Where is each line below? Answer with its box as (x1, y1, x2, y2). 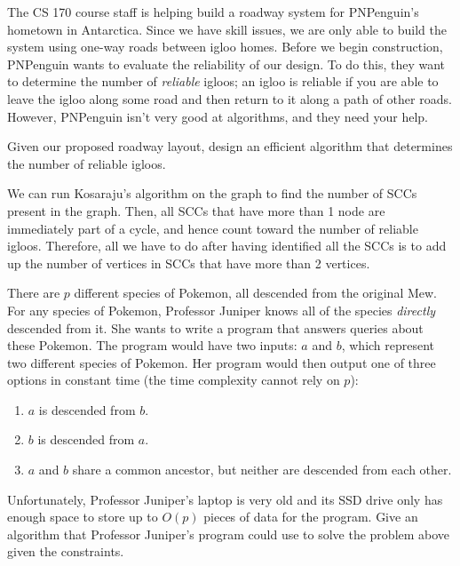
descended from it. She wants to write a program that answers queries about (7, 318, 424, 337)
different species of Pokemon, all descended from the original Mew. (74, 283, 438, 302)
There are (7, 283, 60, 302)
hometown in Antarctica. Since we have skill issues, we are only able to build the (7, 20, 448, 38)
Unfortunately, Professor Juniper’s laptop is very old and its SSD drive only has (7, 490, 443, 508)
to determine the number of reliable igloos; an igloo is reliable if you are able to (7, 72, 439, 91)
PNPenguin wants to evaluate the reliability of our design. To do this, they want (7, 54, 446, 73)
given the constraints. (7, 542, 124, 561)
